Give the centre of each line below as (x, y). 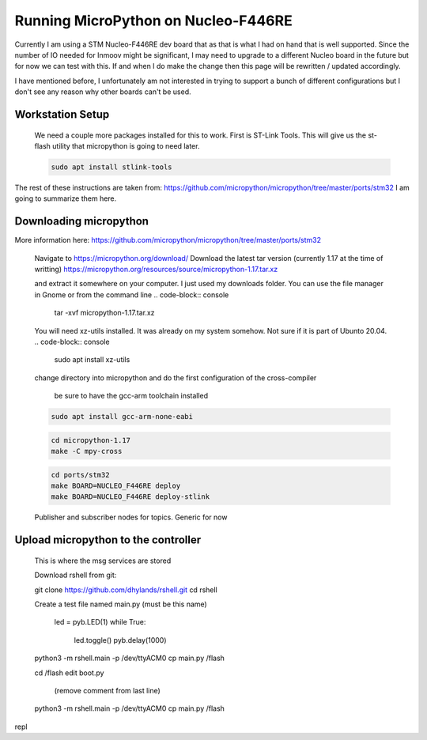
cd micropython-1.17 (91, 440)
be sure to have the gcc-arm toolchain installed (131, 396)
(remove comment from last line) (108, 690)
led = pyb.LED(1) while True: (100, 622)
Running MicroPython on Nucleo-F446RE (153, 21)
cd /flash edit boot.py (69, 673)
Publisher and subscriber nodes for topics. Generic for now (131, 517)
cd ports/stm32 (80, 475)
